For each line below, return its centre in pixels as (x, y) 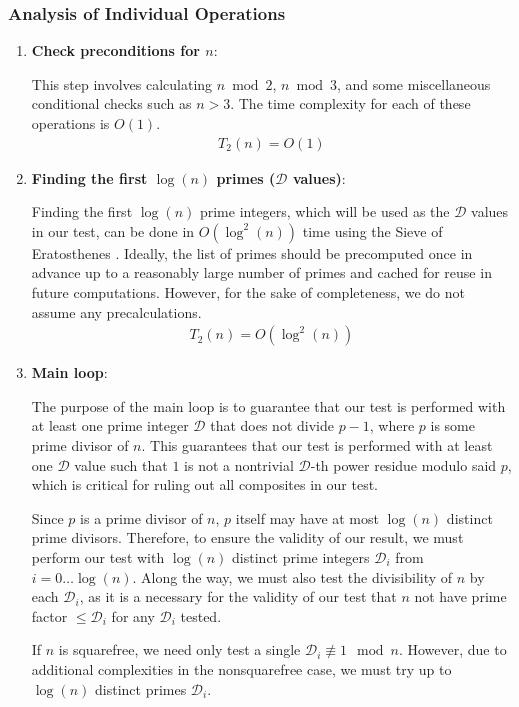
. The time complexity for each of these (350, 103)
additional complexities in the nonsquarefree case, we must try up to (241, 668)
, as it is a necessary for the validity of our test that (238, 596)
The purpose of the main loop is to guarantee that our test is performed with (268, 405)
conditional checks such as (111, 103)
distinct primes (140, 688)
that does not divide (272, 425)
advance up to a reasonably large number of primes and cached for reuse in (261, 272)
